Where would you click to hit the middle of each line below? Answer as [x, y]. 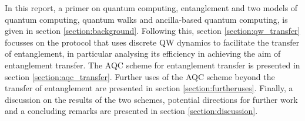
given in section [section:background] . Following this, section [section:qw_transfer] [152, 31]
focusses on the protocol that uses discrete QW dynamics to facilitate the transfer [152, 42]
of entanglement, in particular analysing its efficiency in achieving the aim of [143, 53]
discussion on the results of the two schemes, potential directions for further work [151, 99]
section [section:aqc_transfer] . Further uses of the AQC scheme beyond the [140, 76]
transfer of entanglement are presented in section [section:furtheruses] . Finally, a [149, 88]
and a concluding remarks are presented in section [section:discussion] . [131, 111]
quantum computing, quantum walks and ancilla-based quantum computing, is [146, 19]
